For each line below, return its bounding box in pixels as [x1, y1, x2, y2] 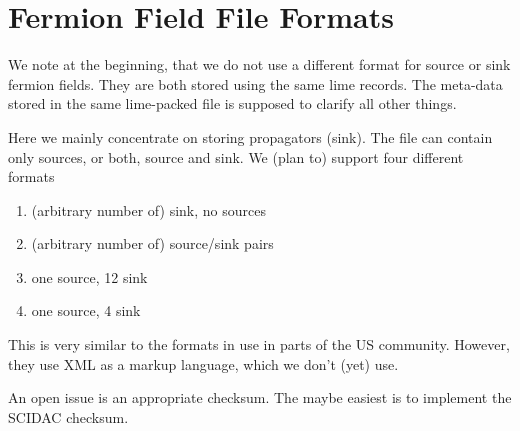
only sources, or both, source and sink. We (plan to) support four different [8, 146, 464, 167]
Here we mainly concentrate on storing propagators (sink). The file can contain [8, 126, 493, 147]
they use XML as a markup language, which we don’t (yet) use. [8, 353, 399, 374]
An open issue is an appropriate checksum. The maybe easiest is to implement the [8, 387, 512, 408]
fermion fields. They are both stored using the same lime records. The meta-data [8, 73, 503, 94]
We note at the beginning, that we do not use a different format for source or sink [8, 54, 511, 75]
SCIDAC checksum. [8, 406, 129, 427]
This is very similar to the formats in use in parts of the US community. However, [8, 334, 510, 355]
